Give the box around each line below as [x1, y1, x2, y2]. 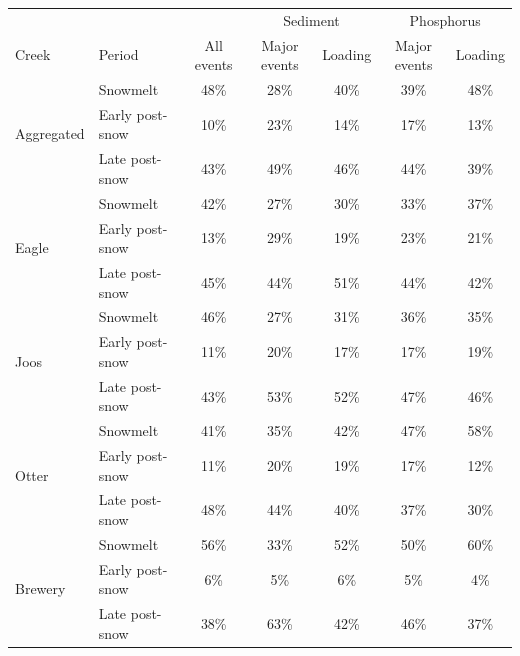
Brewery [15, 578, 66, 599]
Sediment [283, 9, 340, 30]
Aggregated [15, 123, 85, 144]
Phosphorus [409, 9, 481, 30]
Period [98, 44, 139, 65]
